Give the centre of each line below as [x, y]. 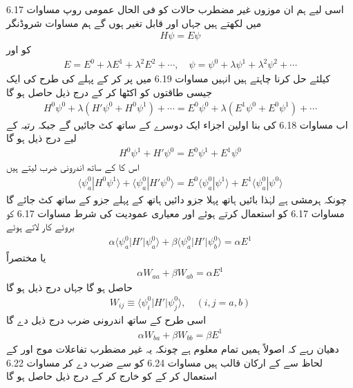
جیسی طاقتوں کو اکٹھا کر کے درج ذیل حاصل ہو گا [109, 92]
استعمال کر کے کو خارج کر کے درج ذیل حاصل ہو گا [112, 376]
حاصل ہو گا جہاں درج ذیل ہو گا [69, 287]
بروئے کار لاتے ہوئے [40, 227]
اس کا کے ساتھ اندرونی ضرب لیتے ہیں [73, 167]
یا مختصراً [26, 258]
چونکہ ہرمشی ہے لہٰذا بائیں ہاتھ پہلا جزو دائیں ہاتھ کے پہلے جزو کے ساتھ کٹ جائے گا [176, 199]
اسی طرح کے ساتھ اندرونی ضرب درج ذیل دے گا [106, 319]
